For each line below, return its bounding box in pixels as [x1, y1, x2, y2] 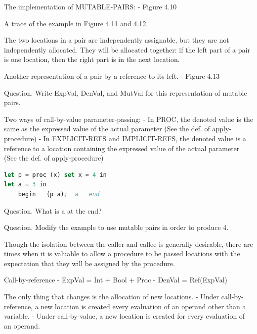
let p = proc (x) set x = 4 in [4, 171, 107, 178]
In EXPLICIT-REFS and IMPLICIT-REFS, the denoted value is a [43, 133, 246, 143]
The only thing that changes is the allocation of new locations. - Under [4, 291, 219, 302]
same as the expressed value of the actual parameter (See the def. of [4, 123, 210, 134]
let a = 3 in [4, 181, 46, 188]
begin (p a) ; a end [18, 190, 100, 198]
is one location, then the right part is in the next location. [4, 54, 180, 64]
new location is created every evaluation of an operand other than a [41, 301, 246, 311]
